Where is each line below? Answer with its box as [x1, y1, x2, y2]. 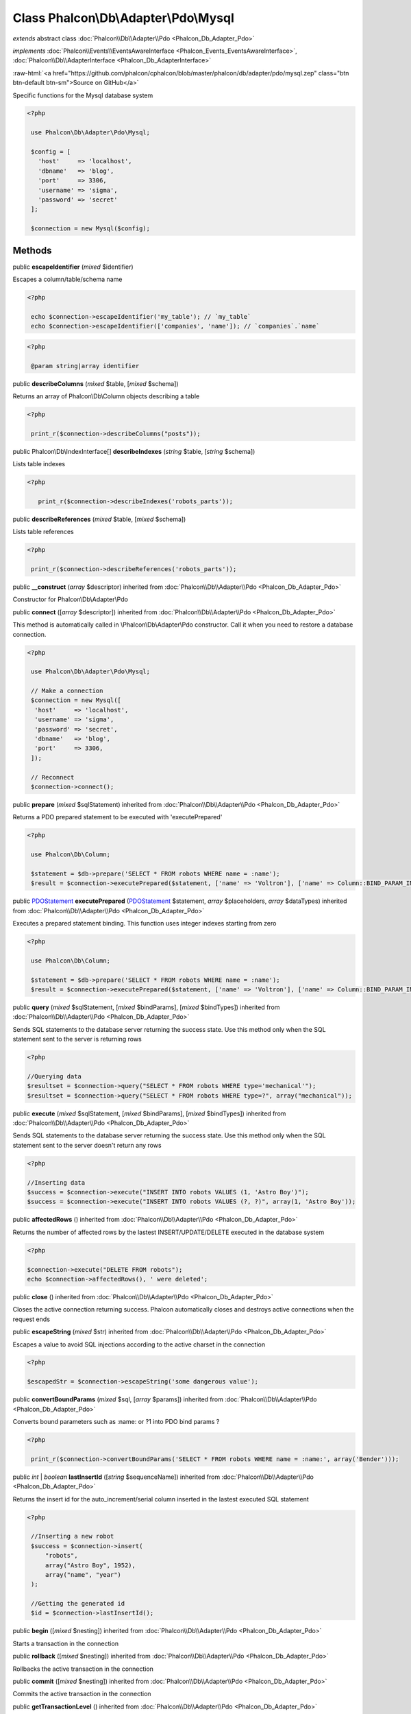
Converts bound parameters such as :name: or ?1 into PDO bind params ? [12, 1418, 220, 1426]
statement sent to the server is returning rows [12, 1035, 142, 1043]
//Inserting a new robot [31, 1532, 114, 1541]
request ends [12, 1315, 51, 1323]
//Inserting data [27, 1179, 86, 1186]
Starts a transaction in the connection [12, 1639, 119, 1647]
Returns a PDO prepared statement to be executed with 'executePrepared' [12, 813, 223, 821]
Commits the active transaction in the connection [12, 1690, 151, 1698]
